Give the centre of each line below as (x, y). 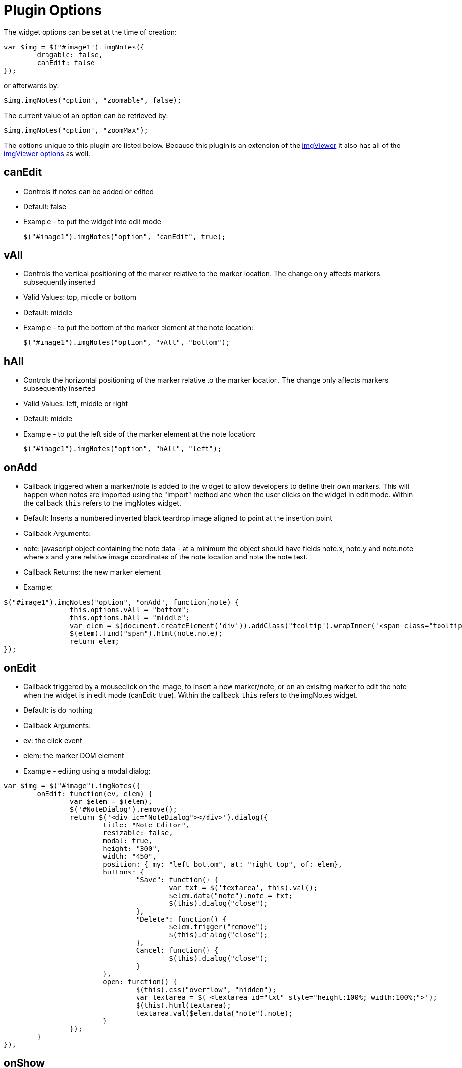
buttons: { (124, 872)
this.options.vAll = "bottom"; (130, 610)
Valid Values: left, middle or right (76, 404)
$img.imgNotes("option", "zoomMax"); (76, 130)
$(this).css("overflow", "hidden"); (206, 989)
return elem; (95, 642)
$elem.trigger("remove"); (219, 927)
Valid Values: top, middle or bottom (80, 297)
